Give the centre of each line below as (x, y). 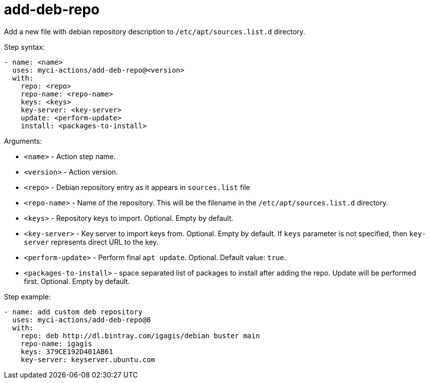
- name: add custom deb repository (73, 312)
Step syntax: (24, 47)
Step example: (27, 296)
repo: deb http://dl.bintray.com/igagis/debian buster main (140, 335)
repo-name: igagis (56, 343)
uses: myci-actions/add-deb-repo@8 (82, 320)
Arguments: (23, 141)
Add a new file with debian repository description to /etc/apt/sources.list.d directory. (155, 31)
